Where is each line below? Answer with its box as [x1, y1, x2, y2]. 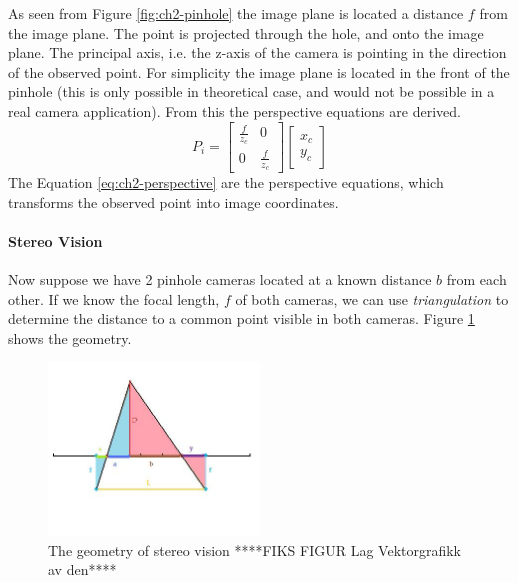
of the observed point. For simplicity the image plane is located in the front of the [8, 61, 510, 82]
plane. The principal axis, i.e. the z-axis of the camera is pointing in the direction [8, 42, 507, 63]
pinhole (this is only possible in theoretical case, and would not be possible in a [8, 81, 495, 102]
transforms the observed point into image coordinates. [8, 191, 339, 212]
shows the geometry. [8, 327, 132, 348]
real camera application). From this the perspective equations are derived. [8, 100, 461, 121]
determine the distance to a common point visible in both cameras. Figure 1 [8, 308, 475, 329]
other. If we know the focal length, [8, 288, 220, 309]
